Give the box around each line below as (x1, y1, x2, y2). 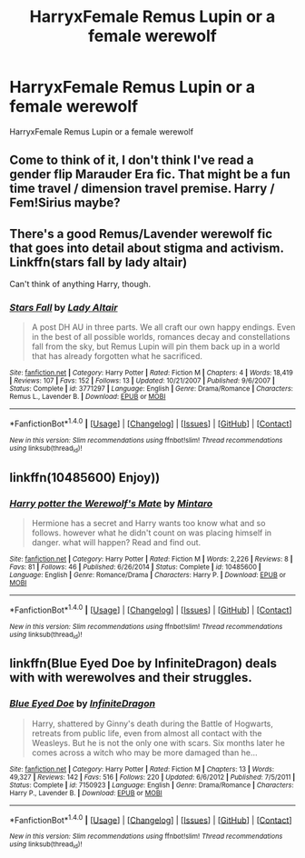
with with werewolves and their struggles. (9, 670, 252, 685)
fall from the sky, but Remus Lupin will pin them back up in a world (31, 341, 280, 352)
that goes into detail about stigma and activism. (9, 240, 284, 255)
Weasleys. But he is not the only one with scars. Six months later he (31, 737, 286, 748)
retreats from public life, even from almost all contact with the (31, 727, 262, 738)
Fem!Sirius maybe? (9, 195, 121, 211)
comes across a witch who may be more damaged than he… (31, 747, 258, 758)
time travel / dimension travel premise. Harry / (9, 181, 275, 196)
